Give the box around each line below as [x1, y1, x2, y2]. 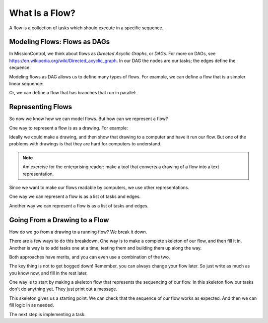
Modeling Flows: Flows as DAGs [9, 38, 110, 46]
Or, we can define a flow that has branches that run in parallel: [9, 90, 136, 96]
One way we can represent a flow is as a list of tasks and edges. [9, 194, 141, 199]
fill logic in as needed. [9, 302, 54, 308]
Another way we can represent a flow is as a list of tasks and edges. [9, 202, 149, 208]
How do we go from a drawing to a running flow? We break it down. [9, 229, 147, 235]
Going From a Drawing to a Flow [9, 216, 109, 224]
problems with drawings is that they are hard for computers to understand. [9, 141, 162, 147]
